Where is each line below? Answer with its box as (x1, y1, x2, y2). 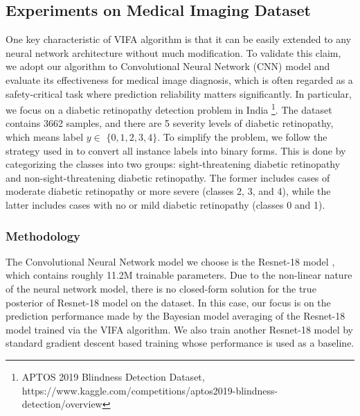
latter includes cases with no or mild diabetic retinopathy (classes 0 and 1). (6, 197, 325, 211)
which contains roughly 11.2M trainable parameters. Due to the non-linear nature (6, 268, 352, 282)
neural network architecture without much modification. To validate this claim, (6, 45, 341, 60)
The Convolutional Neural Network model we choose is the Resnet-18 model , (6, 254, 335, 268)
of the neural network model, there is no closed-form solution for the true (6, 281, 316, 295)
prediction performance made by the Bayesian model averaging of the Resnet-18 (6, 309, 345, 323)
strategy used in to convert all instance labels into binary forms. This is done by (6, 143, 346, 157)
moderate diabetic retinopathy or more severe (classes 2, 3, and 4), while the (6, 184, 331, 198)
